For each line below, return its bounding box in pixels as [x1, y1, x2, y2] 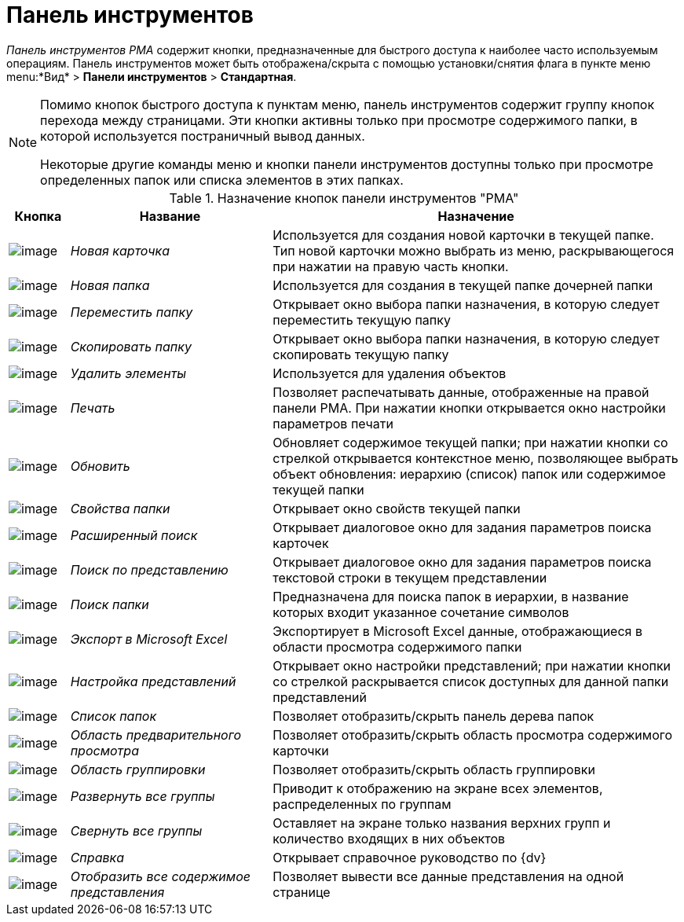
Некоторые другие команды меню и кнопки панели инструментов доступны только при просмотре [40, 156, 653, 172]
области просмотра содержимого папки [273, 638, 522, 655]
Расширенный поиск [70, 527, 198, 543]
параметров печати [273, 415, 393, 432]
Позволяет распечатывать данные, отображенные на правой [273, 384, 649, 400]
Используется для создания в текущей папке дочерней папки [273, 277, 653, 293]
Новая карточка [70, 242, 170, 259]
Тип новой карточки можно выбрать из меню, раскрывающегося [273, 242, 675, 259]
